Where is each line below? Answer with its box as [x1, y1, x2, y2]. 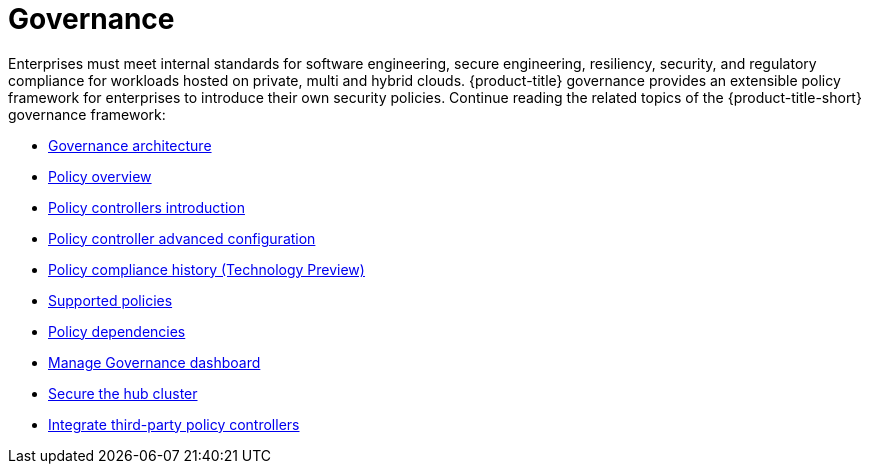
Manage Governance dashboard [48, 353, 261, 371]
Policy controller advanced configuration [48, 229, 316, 247]
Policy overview [48, 167, 152, 185]
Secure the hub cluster [48, 384, 198, 402]
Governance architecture [48, 136, 212, 154]
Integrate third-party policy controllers [48, 415, 300, 433]
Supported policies [48, 291, 173, 309]
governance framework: [8, 105, 166, 123]
